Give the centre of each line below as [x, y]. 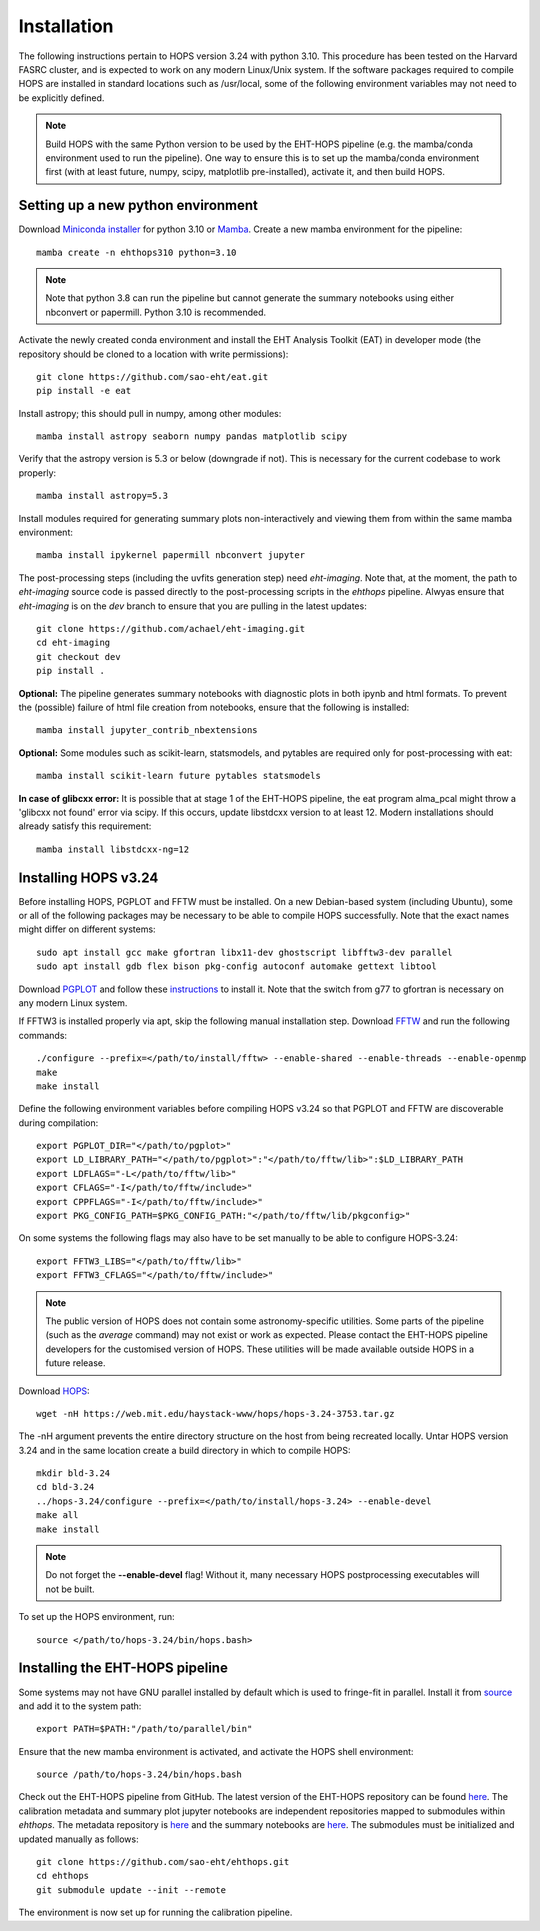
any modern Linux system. [73, 1002]
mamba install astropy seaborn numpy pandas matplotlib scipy [192, 436]
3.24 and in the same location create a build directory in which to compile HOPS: [184, 1450]
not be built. [70, 1589]
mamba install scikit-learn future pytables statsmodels [179, 776]
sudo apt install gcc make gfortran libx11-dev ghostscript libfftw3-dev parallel [244, 952]
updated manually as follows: [78, 1839]
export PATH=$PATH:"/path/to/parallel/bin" [144, 1729]
